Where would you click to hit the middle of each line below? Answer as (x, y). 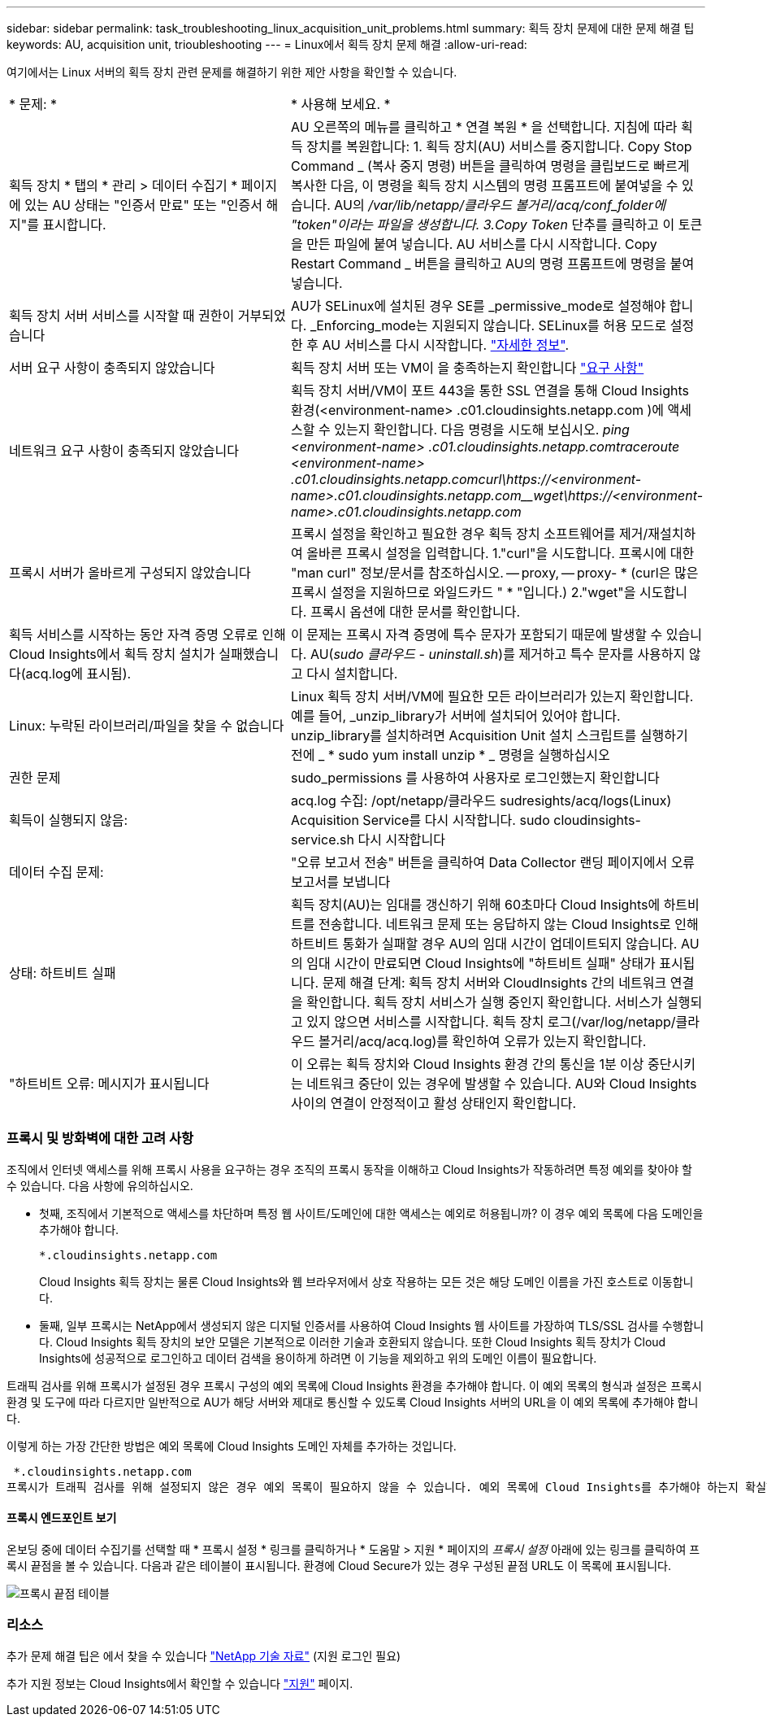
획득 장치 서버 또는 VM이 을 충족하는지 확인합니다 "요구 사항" (468, 368)
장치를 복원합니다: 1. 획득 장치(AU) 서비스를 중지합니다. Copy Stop (499, 146)
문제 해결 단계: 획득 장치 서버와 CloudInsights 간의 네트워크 (494, 983)
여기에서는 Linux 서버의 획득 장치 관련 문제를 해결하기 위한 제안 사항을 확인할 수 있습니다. (232, 72)
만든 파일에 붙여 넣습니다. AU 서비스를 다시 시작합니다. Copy (482, 244)
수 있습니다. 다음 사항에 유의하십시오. (100, 1185)
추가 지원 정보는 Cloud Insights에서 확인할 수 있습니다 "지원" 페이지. (180, 1683)
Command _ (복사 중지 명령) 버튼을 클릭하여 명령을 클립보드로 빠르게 (490, 166)
